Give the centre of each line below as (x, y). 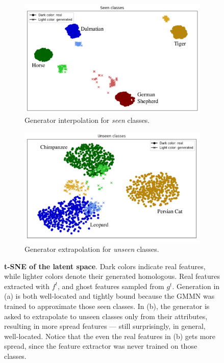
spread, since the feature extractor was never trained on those (101, 346)
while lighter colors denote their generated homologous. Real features (112, 276)
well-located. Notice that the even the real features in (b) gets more (110, 336)
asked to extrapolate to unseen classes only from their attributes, (106, 316)
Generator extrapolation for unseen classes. (92, 249)
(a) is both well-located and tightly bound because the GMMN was (109, 296)
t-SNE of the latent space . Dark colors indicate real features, (105, 266)
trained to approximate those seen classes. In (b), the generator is (107, 306)
